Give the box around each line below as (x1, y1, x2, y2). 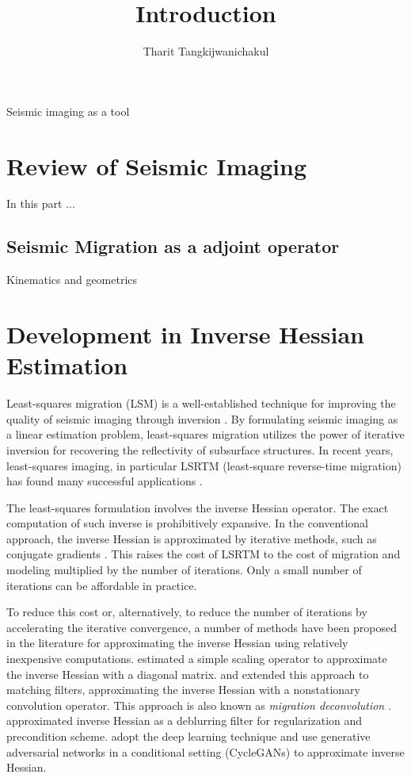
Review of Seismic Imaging (6, 149, 307, 182)
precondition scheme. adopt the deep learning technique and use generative (6, 728, 371, 745)
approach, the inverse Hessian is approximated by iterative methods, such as (6, 530, 377, 546)
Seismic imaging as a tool (6, 102, 130, 119)
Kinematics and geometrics (6, 271, 138, 288)
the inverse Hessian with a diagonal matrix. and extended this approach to (6, 665, 369, 682)
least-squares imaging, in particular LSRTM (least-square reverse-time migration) (6, 457, 401, 473)
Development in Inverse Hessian (6, 318, 364, 351)
